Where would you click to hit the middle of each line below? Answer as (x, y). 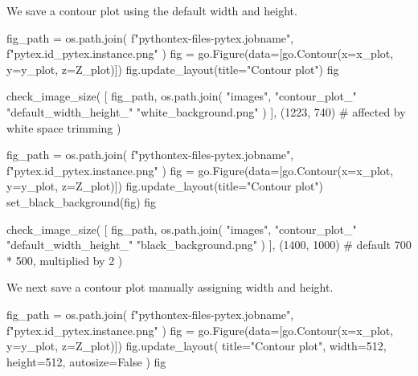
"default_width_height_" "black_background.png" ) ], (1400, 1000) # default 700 (209, 245)
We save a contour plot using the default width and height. (152, 10)
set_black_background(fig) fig (82, 201)
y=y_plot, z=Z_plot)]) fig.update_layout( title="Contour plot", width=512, (197, 346)
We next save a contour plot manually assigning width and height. (170, 287)
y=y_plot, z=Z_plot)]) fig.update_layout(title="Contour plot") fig (173, 69)
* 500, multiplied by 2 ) (65, 260)
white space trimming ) (64, 127)
